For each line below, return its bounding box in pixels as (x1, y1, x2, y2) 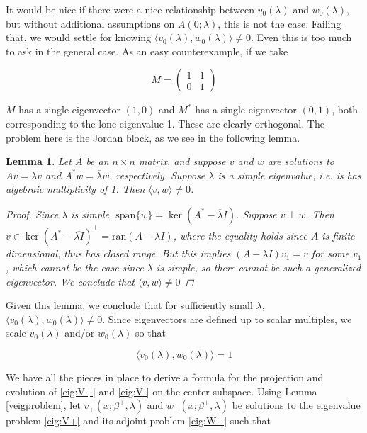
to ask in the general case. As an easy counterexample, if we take (6, 43, 288, 58)
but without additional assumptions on (6, 16, 175, 30)
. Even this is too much (251, 30, 352, 45)
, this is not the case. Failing (218, 16, 341, 30)
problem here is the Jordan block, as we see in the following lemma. (6, 130, 300, 145)
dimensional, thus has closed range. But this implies (6, 246, 231, 261)
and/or (64, 325, 95, 340)
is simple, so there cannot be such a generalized (156, 260, 361, 275)
